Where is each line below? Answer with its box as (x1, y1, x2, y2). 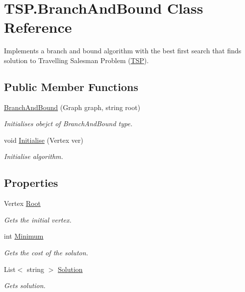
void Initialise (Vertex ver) (4, 135, 83, 145)
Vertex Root (4, 198, 41, 208)
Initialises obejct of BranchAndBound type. (4, 118, 133, 129)
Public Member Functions (4, 79, 138, 94)
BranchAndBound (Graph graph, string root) (4, 102, 141, 112)
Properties (4, 175, 58, 190)
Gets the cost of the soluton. (4, 247, 88, 258)
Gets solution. (4, 280, 46, 291)
